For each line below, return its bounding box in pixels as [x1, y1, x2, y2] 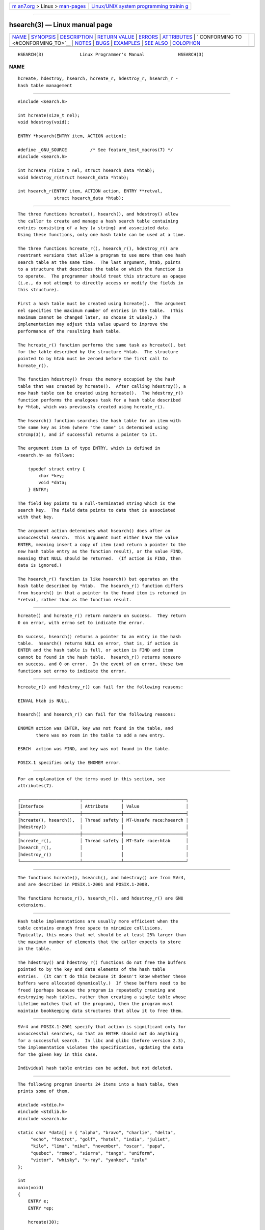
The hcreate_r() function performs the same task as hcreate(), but [18, 342, 186, 348]
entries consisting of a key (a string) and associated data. [18, 225, 171, 231]
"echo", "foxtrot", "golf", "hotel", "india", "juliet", [30, 1137, 171, 1142]
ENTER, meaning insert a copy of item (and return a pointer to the [18, 542, 186, 547]
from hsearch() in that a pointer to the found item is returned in [18, 590, 186, 595]
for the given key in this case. [18, 1051, 98, 1057]
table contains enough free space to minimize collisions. [18, 925, 163, 931]
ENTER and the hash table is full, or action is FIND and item [18, 647, 173, 653]
